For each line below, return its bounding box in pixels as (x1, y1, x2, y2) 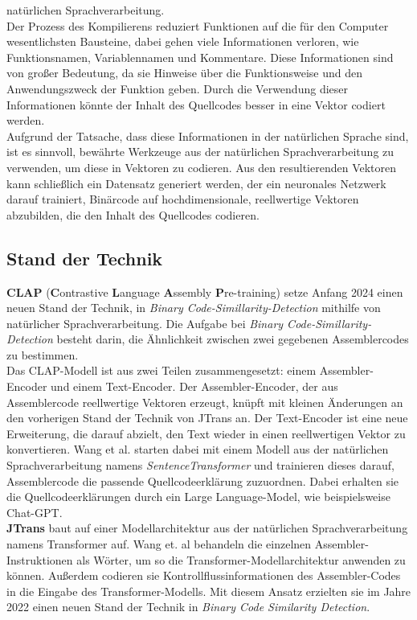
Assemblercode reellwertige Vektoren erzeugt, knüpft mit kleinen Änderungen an (6, 393, 403, 410)
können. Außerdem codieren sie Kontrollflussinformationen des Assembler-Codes (6, 567, 401, 584)
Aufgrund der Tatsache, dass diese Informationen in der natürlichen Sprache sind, (6, 127, 409, 144)
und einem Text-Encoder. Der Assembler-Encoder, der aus (51, 378, 338, 395)
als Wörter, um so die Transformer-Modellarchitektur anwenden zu (76, 551, 406, 568)
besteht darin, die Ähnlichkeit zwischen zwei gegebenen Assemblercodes (56, 331, 409, 347)
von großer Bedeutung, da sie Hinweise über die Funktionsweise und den (6, 64, 362, 81)
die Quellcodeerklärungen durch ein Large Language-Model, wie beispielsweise (6, 488, 390, 505)
